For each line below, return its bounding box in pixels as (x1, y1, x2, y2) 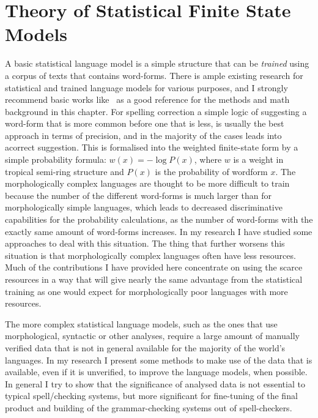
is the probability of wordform (155, 165, 268, 177)
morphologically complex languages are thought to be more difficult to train (5, 177, 290, 190)
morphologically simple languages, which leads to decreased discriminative (5, 201, 283, 214)
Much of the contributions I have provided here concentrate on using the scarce (5, 261, 303, 274)
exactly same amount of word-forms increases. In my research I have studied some (5, 225, 312, 237)
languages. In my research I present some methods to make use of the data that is (5, 353, 312, 366)
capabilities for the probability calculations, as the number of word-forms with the (5, 213, 313, 226)
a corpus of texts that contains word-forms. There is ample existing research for (5, 69, 303, 81)
